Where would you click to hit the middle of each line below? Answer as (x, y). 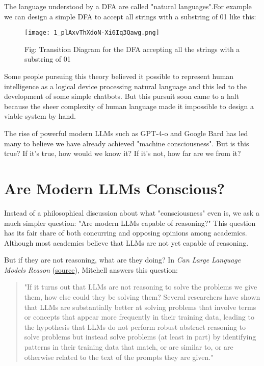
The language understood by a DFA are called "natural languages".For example (128, 6)
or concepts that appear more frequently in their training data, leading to (139, 317)
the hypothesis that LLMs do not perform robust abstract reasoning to (135, 326)
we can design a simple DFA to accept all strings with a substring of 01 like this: (130, 16)
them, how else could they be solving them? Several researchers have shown (142, 297)
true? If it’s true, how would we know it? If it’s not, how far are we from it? (123, 153)
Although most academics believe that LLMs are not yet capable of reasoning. (126, 242)
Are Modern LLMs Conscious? (115, 188)
